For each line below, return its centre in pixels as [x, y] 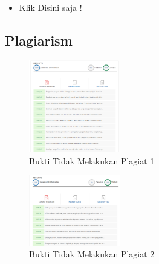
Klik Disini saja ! [50, 7]
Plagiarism [39, 40]
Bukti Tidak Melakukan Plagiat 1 [92, 161]
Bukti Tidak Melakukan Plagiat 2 [92, 254]
